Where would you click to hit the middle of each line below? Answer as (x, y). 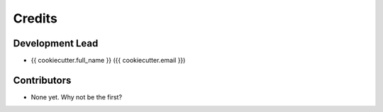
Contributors (42, 80)
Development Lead (56, 43)
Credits (35, 18)
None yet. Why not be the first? (77, 97)
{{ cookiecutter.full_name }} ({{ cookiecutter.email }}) (108, 61)
